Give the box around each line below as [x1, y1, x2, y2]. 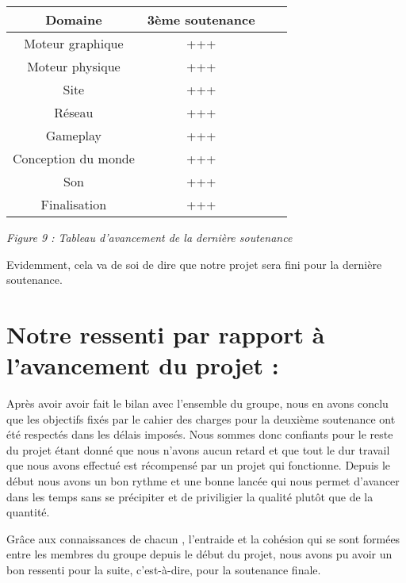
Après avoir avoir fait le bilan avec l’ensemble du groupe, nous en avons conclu [6, 395, 389, 412]
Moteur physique [27, 57, 121, 75]
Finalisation [40, 195, 107, 213]
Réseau [54, 103, 94, 121]
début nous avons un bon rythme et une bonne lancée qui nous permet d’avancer [6, 473, 400, 489]
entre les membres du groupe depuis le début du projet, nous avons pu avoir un [6, 546, 393, 562]
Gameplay [45, 126, 102, 144]
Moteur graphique [24, 34, 124, 52]
